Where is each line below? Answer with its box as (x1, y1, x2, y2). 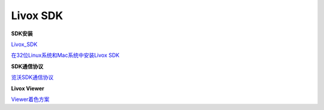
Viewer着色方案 (11, 96, 50, 103)
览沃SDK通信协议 (11, 74, 54, 81)
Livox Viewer (11, 84, 44, 92)
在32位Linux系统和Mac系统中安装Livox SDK (11, 51, 120, 59)
